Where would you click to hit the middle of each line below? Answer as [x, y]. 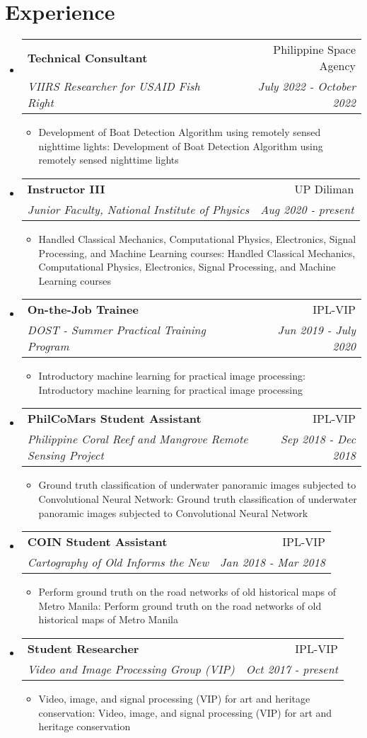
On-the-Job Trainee [83, 310]
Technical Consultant [87, 57]
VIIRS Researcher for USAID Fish [113, 86]
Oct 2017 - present [292, 669]
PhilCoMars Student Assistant [114, 419]
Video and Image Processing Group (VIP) [131, 669]
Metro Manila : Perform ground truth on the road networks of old [180, 605]
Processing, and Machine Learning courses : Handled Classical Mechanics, [197, 252]
